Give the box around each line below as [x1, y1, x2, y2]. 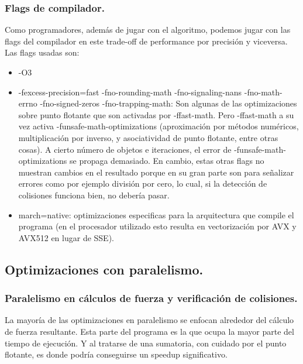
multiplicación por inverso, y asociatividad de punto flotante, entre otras [18, 131, 278, 143]
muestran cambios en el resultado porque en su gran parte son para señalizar [18, 166, 294, 178]
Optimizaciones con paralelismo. [5, 260, 204, 278]
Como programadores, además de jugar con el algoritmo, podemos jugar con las [5, 23, 291, 36]
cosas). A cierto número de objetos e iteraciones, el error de [18, 143, 232, 155]
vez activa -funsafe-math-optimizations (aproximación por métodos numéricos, [18, 120, 299, 132]
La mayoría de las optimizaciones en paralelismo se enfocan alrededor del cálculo [5, 314, 294, 326]
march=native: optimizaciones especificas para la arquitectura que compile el [18, 208, 294, 221]
